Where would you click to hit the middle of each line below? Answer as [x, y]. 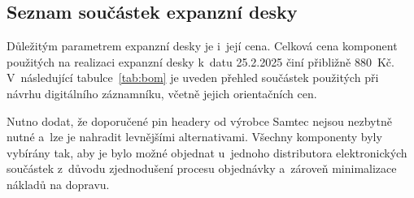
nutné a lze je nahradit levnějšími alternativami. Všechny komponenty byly [194, 137]
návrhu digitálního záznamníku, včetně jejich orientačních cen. [162, 93]
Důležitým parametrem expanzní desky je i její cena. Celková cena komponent [202, 46]
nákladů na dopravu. [58, 184]
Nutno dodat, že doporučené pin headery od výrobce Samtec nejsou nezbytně [199, 121]
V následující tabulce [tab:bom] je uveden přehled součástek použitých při [193, 77]
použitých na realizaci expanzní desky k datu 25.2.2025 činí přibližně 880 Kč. [200, 61]
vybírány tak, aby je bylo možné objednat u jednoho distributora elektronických [207, 152]
